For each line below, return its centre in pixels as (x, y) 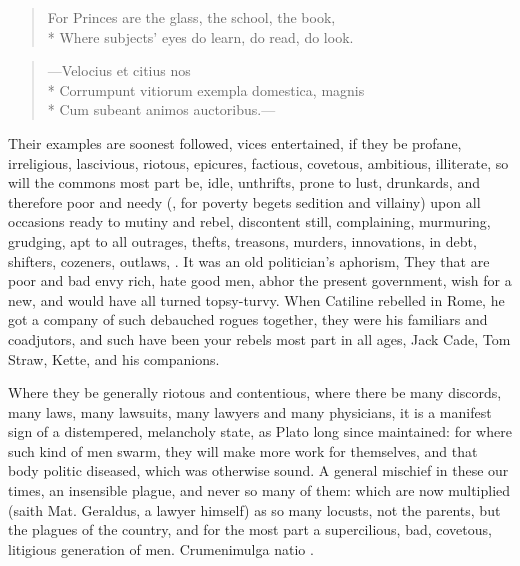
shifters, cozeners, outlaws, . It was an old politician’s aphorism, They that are (249, 260)
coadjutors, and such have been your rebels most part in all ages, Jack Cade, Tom (259, 338)
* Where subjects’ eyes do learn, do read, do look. (200, 36)
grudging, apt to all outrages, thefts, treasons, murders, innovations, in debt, (242, 240)
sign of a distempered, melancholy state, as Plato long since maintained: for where (260, 431)
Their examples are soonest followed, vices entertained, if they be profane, (235, 142)
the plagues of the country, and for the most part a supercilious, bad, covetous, (250, 529)
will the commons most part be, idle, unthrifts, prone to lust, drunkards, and (244, 182)
